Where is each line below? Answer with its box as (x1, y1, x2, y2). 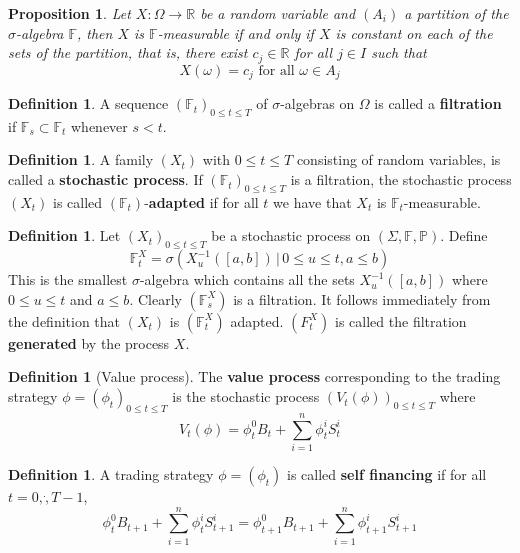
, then (77, 22, 113, 43)
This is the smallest (8, 269, 128, 290)
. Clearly (129, 288, 182, 309)
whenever (71, 115, 128, 136)
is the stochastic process (172, 386, 320, 407)
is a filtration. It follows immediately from (233, 288, 491, 309)
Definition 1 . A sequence (8, 93, 169, 114)
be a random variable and (200, 3, 356, 23)
